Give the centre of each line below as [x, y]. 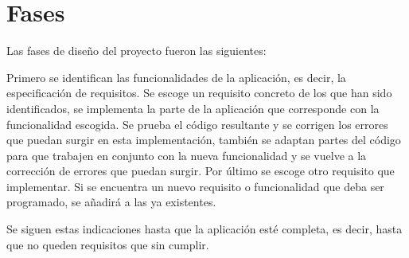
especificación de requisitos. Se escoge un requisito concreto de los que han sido [199, 93]
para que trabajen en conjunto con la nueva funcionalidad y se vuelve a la [187, 155]
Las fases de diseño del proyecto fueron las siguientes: [136, 51]
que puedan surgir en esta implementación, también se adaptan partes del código [204, 140]
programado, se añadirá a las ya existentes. [111, 202]
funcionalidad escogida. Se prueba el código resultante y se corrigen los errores [197, 124]
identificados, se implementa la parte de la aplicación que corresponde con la [193, 108]
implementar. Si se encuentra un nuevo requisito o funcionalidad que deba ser [195, 186]
